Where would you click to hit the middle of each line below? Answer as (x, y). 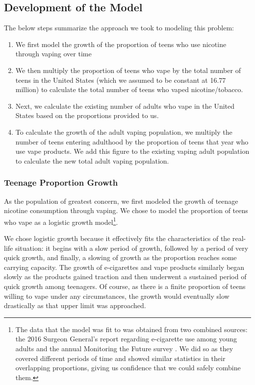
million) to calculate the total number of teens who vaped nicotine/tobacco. (129, 89)
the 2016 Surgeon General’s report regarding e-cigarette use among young (126, 339)
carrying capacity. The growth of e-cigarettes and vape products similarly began (124, 267)
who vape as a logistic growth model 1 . (61, 221)
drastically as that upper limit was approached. (75, 305)
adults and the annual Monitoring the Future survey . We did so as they (124, 348)
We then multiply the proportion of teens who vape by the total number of (128, 70)
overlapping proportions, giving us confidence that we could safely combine (128, 368)
